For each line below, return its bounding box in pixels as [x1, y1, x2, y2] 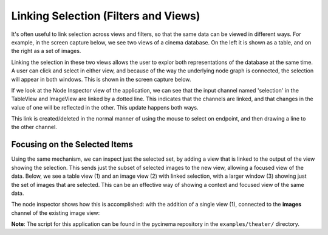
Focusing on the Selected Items [11, 139, 134, 150]
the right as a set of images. [11, 47, 81, 55]
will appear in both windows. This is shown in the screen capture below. [11, 75, 191, 83]
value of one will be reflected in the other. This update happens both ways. [11, 103, 199, 111]
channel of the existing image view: [11, 209, 100, 216]
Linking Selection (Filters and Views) [11, 9, 200, 23]
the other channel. [11, 124, 57, 131]
